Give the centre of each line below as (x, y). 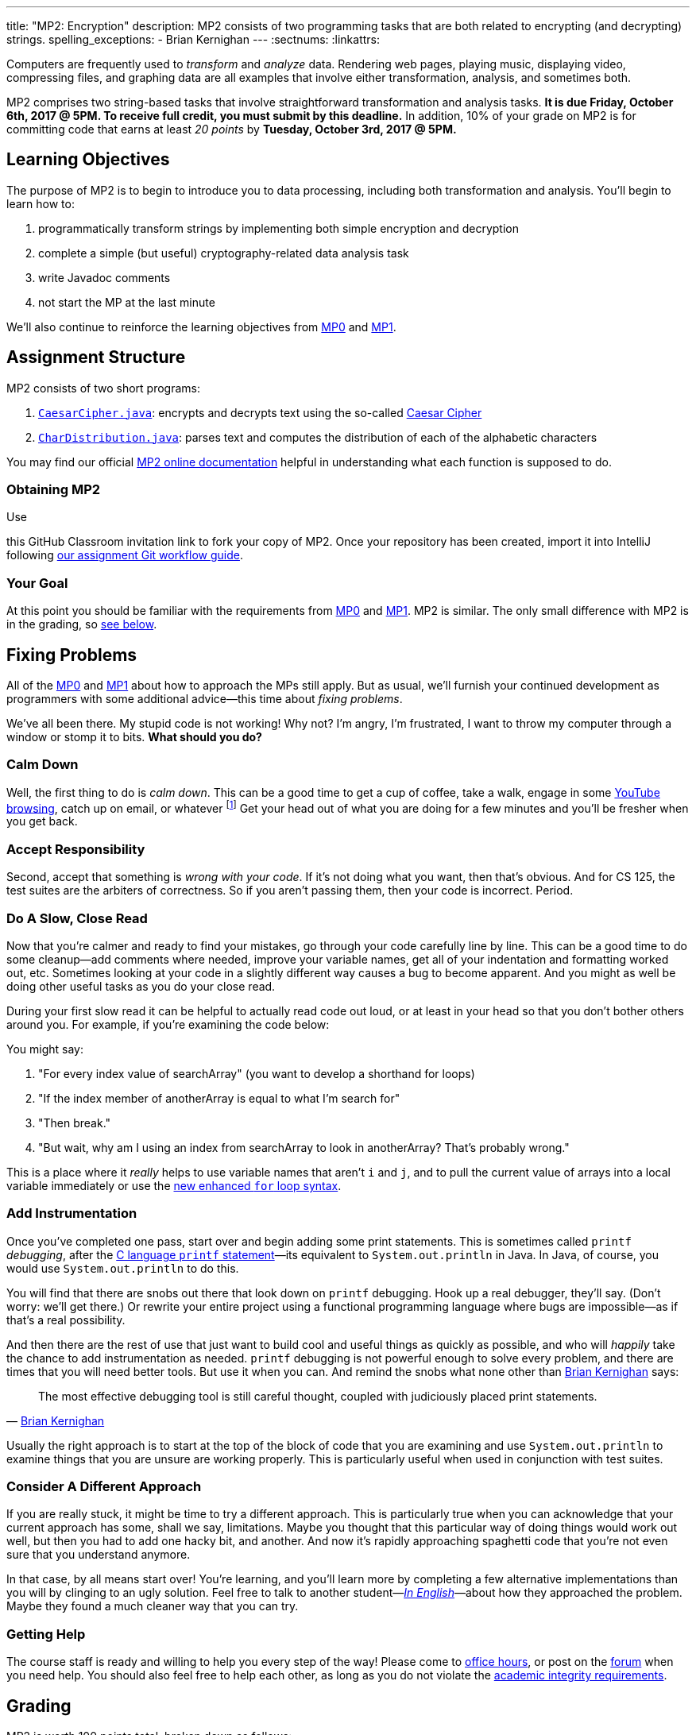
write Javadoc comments (104, 277)
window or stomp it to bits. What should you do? (134, 737)
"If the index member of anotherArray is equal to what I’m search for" (219, 1098)
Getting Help (46, 1634)
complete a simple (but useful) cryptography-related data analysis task (224, 253)
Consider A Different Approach (104, 1487)
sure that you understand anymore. (99, 1555)
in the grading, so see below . (82, 624)
